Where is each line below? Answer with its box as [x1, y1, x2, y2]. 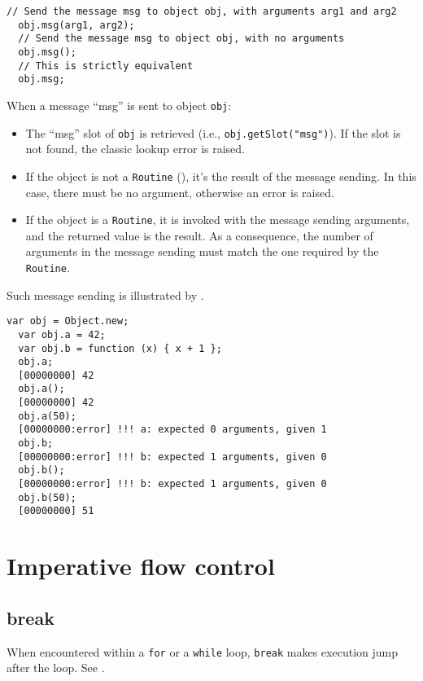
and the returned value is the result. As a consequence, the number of [25, 226, 373, 244]
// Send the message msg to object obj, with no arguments [18, 33, 345, 45]
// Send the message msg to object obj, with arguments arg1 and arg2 [7, 6, 397, 17]
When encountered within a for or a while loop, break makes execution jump [7, 643, 398, 660]
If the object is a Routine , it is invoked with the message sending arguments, [25, 211, 410, 228]
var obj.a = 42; [18, 328, 106, 340]
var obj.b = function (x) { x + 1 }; [18, 342, 222, 354]
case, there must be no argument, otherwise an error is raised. [25, 183, 334, 200]
